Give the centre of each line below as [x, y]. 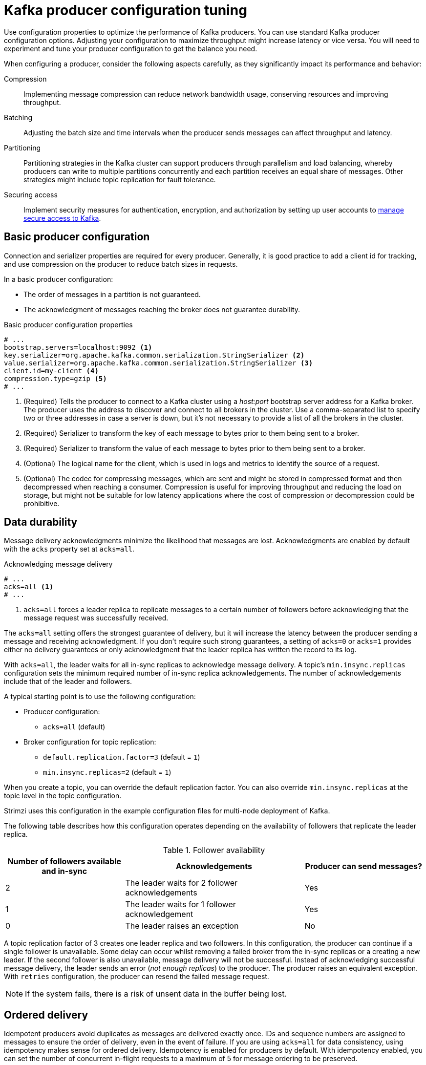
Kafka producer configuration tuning [126, 10]
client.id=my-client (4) [51, 371]
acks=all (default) [74, 727]
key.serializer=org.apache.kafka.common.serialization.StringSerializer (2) [154, 355]
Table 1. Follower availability [214, 850]
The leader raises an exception [182, 926]
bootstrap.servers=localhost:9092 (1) [78, 347]
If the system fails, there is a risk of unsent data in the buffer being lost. [156, 994]
